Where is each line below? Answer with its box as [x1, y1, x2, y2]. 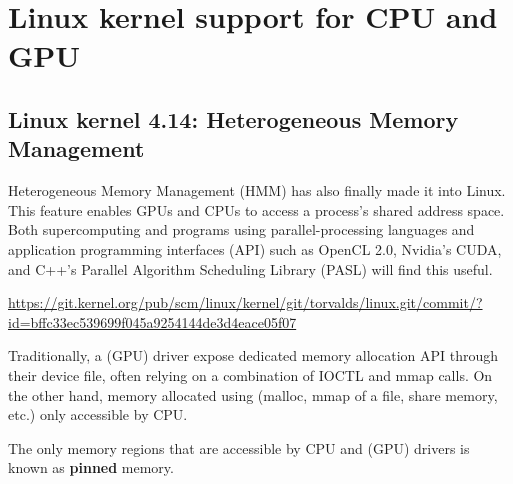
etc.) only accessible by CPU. [8, 404, 188, 425]
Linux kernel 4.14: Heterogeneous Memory [8, 103, 459, 134]
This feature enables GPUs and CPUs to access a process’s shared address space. [8, 199, 505, 220]
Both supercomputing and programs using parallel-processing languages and [8, 219, 475, 240]
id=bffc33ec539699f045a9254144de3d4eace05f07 [8, 311, 297, 332]
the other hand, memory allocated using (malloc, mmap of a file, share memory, [8, 384, 498, 405]
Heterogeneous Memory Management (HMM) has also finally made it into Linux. [8, 180, 506, 201]
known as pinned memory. [8, 457, 174, 478]
